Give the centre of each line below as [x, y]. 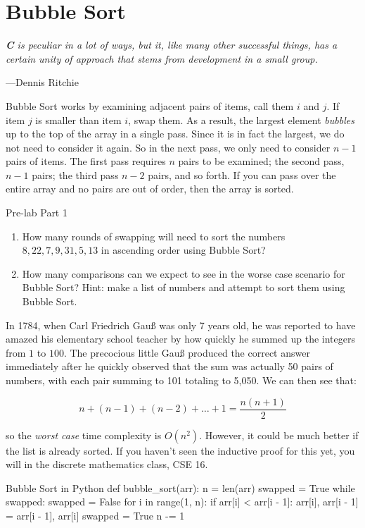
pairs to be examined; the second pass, [261, 161]
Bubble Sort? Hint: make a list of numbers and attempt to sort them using [184, 287]
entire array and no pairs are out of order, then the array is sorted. [150, 189]
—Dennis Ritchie [42, 82]
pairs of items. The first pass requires [86, 161]
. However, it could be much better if [279, 435]
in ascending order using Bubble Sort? [183, 250]
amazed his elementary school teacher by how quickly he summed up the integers [180, 339]
